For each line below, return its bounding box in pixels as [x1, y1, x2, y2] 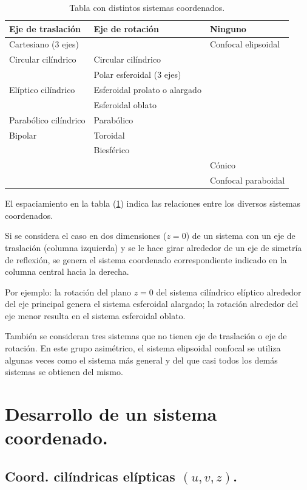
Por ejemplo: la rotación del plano [5, 285, 131, 298]
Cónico [209, 159, 235, 171]
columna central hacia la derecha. [5, 265, 129, 278]
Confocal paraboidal [209, 174, 285, 187]
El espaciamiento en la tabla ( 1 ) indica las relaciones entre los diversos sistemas [5, 197, 301, 210]
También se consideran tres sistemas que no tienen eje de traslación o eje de [5, 330, 287, 342]
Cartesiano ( [9, 38, 55, 50]
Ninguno [209, 22, 246, 35]
